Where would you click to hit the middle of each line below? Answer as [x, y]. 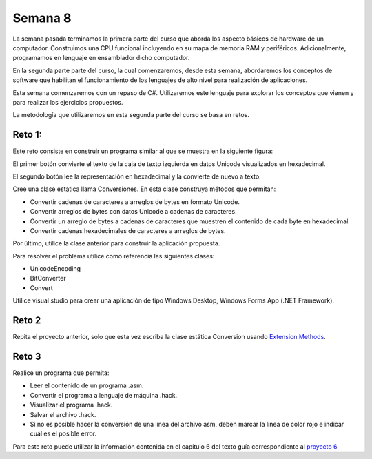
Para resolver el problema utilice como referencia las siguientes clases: [114, 256]
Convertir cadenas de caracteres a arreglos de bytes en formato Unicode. [135, 202]
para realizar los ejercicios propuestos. [68, 102]
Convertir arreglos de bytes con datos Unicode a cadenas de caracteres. [133, 212]
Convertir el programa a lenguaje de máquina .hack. [104, 395]
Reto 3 [27, 356]
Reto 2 [27, 320]
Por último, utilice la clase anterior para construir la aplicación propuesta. [116, 243]
